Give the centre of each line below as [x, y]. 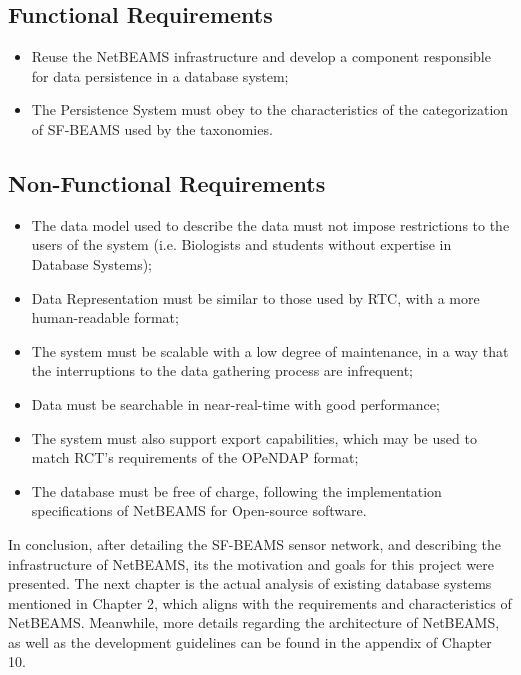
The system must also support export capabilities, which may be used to [254, 437]
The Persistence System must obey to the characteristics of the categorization [270, 109]
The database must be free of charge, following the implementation [236, 490]
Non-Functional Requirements [167, 182]
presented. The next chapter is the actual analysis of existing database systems [250, 583]
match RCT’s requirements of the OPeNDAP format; [195, 457]
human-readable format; [105, 317]
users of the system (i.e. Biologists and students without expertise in [241, 244]
